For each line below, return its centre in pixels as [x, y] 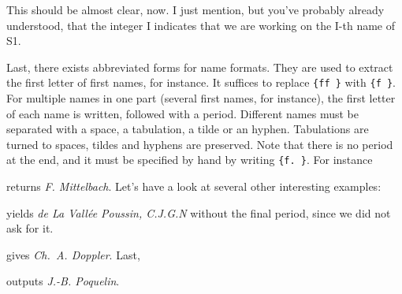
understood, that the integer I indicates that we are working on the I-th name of [201, 25]
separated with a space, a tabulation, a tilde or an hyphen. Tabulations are [188, 129]
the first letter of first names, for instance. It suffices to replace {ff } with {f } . [201, 82]
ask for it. [30, 228]
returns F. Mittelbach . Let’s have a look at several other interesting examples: [194, 186]
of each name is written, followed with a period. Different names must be [182, 113]
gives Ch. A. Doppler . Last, [73, 254]
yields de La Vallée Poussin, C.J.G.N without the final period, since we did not [199, 212]
